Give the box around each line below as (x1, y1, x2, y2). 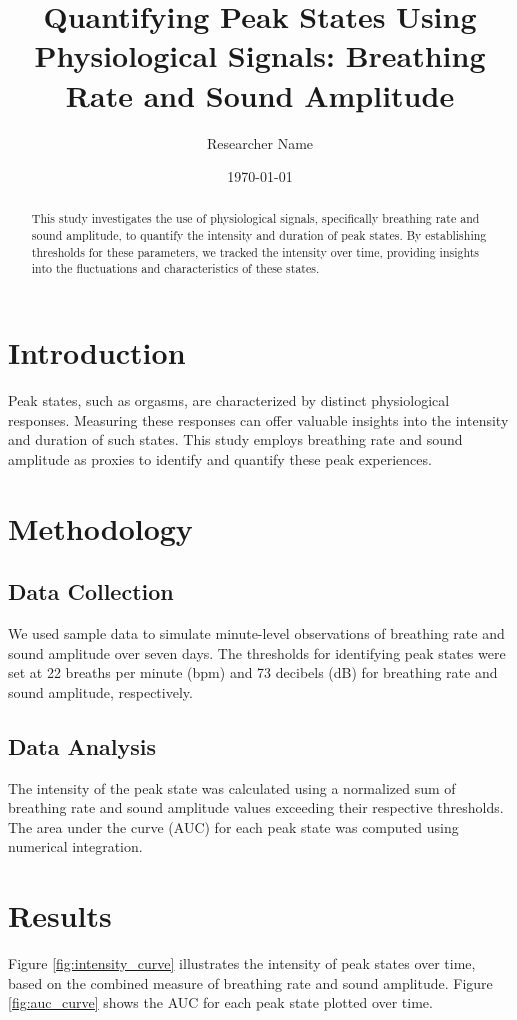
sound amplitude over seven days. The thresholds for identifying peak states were (8, 642, 506, 663)
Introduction (8, 332, 186, 373)
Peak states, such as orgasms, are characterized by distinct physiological (8, 390, 450, 411)
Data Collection (8, 576, 174, 607)
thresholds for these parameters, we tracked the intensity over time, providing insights (31, 243, 480, 260)
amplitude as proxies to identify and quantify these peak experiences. (8, 448, 432, 469)
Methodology (8, 507, 193, 548)
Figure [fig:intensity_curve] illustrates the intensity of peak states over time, (8, 953, 476, 974)
